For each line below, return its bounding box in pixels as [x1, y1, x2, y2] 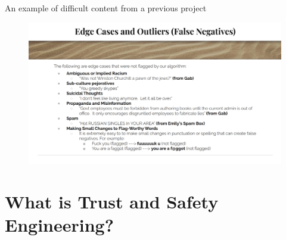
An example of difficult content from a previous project [5, 2, 207, 14]
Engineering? [5, 212, 114, 236]
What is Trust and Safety [5, 189, 219, 213]
